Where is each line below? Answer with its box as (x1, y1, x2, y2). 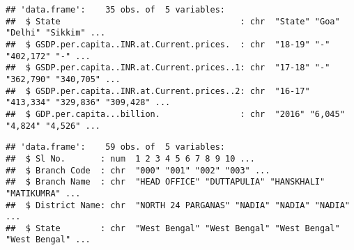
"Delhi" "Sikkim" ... (6, 28, 106, 38)
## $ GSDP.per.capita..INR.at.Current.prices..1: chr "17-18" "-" (6, 63, 330, 73)
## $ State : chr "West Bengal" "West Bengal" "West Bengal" (6, 223, 340, 233)
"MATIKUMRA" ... (6, 188, 81, 198)
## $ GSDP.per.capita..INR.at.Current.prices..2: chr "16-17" (6, 86, 310, 96)
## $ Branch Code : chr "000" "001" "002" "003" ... (6, 165, 270, 175)
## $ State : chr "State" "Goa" (6, 16, 340, 26)
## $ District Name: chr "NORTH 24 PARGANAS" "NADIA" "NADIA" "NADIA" (6, 200, 350, 210)
